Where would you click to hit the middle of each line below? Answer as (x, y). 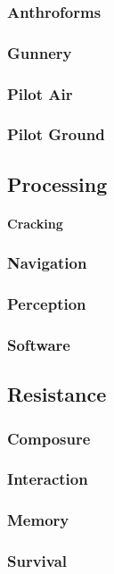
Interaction (48, 479)
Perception (47, 304)
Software (39, 344)
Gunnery (40, 52)
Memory (38, 520)
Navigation (47, 263)
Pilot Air (40, 93)
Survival (37, 561)
